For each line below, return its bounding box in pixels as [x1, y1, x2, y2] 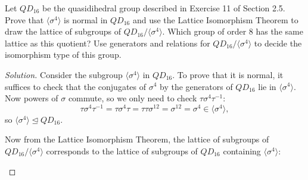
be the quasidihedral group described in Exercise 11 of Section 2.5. [42, 2, 285, 14]
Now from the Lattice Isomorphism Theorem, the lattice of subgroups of [5, 133, 269, 145]
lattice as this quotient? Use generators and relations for [5, 36, 210, 49]
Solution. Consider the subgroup [5, 68, 123, 80]
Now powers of [5, 92, 58, 104]
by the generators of [160, 80, 233, 92]
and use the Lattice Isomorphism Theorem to [132, 13, 298, 26]
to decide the [254, 36, 302, 49]
